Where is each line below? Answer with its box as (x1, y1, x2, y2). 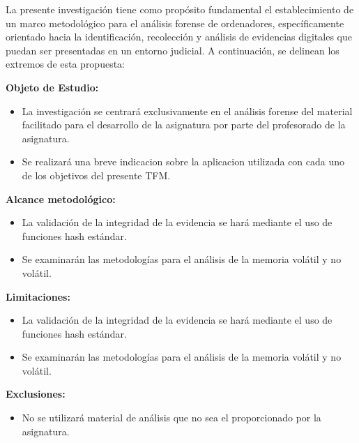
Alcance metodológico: (6, 191, 116, 206)
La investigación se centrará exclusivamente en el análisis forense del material (22, 103, 353, 118)
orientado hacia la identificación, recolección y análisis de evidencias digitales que (6, 29, 352, 44)
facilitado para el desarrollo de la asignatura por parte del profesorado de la (22, 117, 346, 132)
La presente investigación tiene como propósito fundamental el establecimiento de (6, 2, 354, 16)
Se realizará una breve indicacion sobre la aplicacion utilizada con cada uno (22, 154, 345, 169)
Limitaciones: (6, 289, 70, 303)
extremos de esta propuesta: (6, 57, 125, 71)
